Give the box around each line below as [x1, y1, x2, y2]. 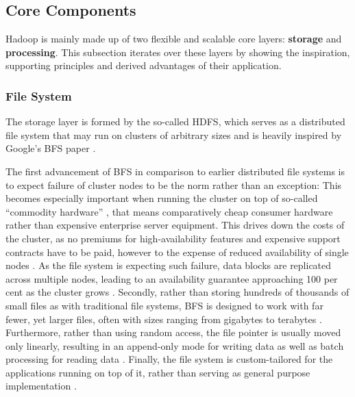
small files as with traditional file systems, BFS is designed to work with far [5, 298, 323, 312]
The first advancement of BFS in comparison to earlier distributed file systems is [5, 164, 345, 178]
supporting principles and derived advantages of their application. [5, 58, 282, 73]
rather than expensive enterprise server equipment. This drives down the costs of [5, 218, 345, 232]
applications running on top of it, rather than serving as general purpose [5, 365, 310, 379]
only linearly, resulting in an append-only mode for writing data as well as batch [5, 338, 344, 353]
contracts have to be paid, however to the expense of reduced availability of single [5, 244, 349, 259]
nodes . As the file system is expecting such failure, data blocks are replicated [5, 258, 332, 272]
